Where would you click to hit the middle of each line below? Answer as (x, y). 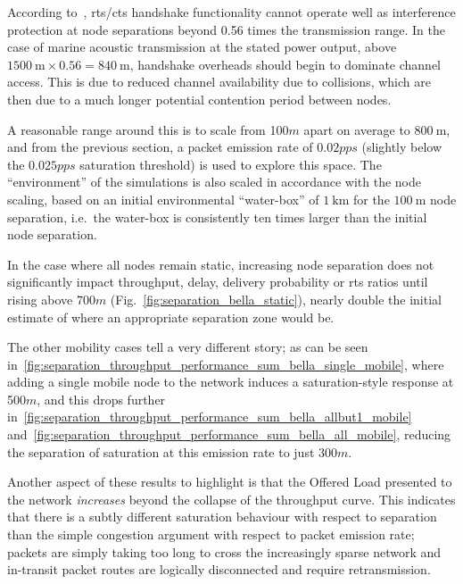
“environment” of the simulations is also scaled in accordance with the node (214, 182)
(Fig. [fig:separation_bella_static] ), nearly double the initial (276, 299)
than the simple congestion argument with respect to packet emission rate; (211, 534)
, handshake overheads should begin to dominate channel (285, 64)
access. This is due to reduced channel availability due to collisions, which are (219, 82)
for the (371, 199)
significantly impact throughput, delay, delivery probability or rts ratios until (218, 282)
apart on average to (357, 129)
